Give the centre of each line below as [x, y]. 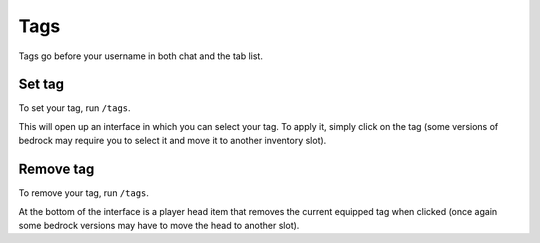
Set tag [41, 84]
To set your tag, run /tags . [74, 108]
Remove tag [56, 169]
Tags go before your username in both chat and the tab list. [141, 56]
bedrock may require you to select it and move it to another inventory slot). [172, 141]
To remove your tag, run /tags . [84, 193]
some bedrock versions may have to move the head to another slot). [159, 225]
